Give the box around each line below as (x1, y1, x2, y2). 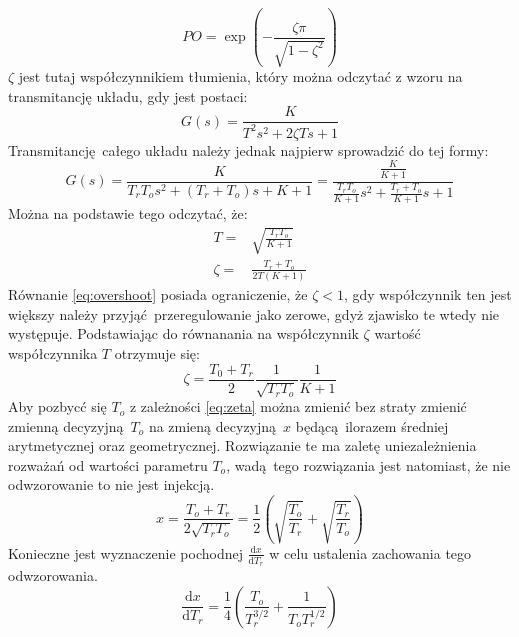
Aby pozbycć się (8, 396, 107, 417)
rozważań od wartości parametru (8, 454, 208, 475)
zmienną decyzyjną (8, 415, 124, 436)
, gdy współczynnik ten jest (343, 284, 512, 305)
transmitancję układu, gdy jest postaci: (8, 85, 248, 106)
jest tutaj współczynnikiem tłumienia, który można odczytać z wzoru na (18, 66, 463, 87)
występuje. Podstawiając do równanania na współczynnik (8, 323, 359, 344)
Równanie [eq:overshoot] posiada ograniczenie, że (8, 284, 308, 305)
